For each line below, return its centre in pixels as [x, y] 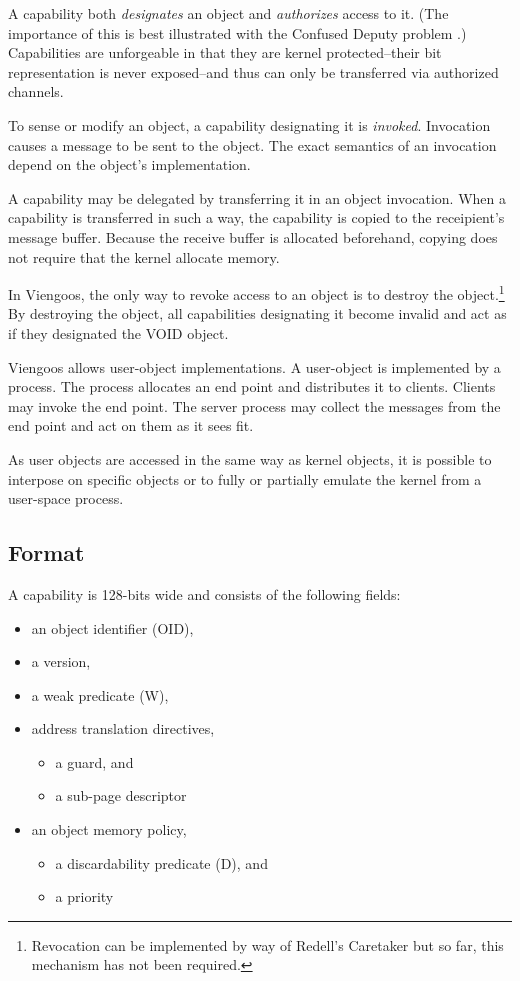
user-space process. [66, 498]
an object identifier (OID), [112, 627]
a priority [84, 896]
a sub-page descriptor [121, 795]
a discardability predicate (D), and [161, 862]
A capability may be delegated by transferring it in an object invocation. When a [257, 197]
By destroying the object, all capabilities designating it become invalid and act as [257, 313]
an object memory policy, [109, 829]
